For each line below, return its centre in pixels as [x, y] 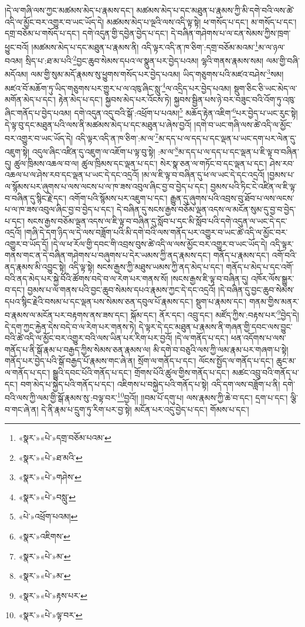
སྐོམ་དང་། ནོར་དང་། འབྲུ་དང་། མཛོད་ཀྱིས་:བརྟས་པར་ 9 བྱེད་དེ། [215, 314]
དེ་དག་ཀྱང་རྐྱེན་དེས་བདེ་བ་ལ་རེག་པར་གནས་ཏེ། [70, 326]
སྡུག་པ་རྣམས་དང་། [221, 301]
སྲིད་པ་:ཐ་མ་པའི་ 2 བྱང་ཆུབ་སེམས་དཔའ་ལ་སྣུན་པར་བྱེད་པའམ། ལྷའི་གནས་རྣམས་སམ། [145, 60]
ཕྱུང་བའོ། [17, 47]
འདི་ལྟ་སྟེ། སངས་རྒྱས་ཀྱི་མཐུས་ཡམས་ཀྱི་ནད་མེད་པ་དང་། [146, 267]
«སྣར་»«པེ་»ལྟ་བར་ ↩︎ [50, 615]
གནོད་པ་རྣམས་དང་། [241, 255]
